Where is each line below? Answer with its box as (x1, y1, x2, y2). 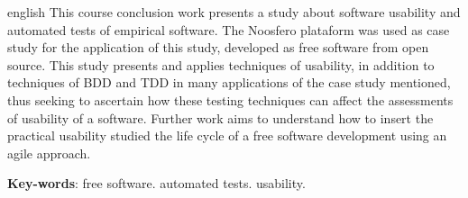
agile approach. (7, 143, 91, 162)
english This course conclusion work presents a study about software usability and (7, 3, 461, 21)
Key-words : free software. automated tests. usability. (7, 174, 306, 193)
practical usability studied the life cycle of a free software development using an (7, 126, 447, 145)
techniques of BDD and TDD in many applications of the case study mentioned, (7, 73, 451, 92)
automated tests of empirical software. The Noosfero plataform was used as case (7, 20, 450, 39)
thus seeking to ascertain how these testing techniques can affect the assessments (7, 90, 454, 109)
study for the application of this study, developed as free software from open (7, 38, 429, 57)
